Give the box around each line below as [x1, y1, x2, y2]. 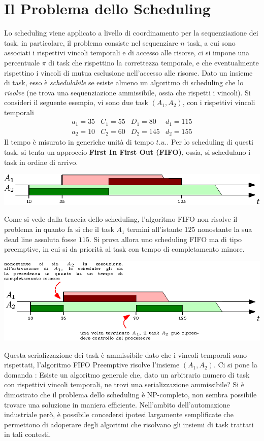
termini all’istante [127, 224, 182, 234]
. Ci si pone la [213, 359, 257, 370]
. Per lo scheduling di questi [167, 137, 253, 147]
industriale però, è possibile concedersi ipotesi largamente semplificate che [4, 409, 234, 420]
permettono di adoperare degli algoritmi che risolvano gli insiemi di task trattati [4, 419, 254, 429]
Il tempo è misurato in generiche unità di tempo [4, 137, 154, 147]
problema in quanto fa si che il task [4, 224, 114, 234]
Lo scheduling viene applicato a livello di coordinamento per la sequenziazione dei [4, 27, 258, 38]
